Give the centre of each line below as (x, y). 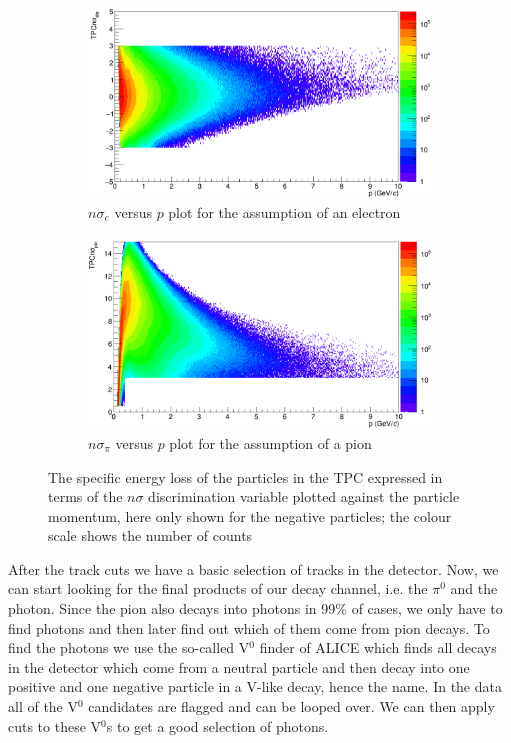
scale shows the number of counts (150, 535)
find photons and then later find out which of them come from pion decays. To (249, 627)
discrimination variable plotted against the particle (304, 496)
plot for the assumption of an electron (284, 211)
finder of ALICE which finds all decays (378, 647)
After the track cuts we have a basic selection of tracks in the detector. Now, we (253, 568)
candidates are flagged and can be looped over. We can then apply (291, 706)
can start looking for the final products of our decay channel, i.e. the (218, 588)
